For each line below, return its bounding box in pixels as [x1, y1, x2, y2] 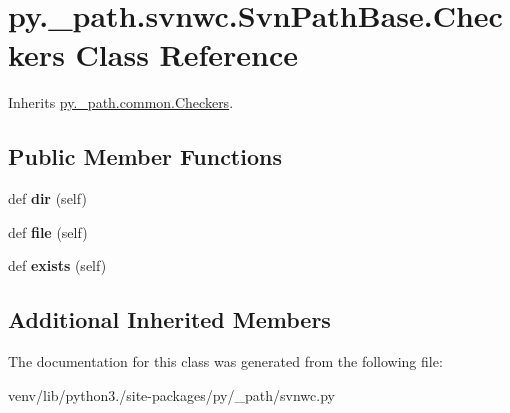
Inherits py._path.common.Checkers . [8, 92, 234, 113]
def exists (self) [8, 255, 107, 276]
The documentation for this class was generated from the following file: [8, 351, 443, 372]
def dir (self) [8, 188, 87, 209]
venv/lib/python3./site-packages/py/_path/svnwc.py [8, 384, 335, 405]
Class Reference [75, 34, 299, 75]
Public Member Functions [8, 141, 282, 172]
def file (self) [8, 221, 88, 242]
